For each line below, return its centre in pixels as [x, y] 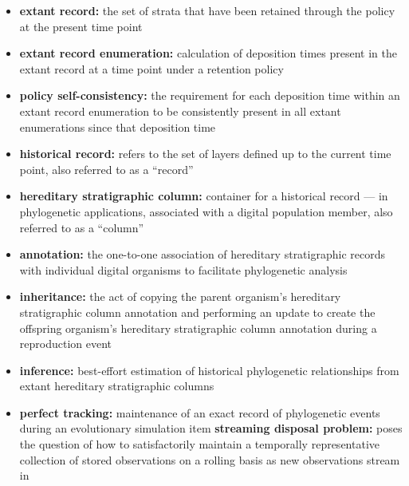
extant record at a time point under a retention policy [151, 68]
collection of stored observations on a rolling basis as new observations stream [210, 459]
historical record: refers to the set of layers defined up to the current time [205, 154]
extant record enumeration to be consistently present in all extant [180, 111]
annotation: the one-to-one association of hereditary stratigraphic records [202, 254]
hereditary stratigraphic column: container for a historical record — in [204, 196]
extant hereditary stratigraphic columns [117, 386]
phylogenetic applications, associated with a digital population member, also [206, 211]
